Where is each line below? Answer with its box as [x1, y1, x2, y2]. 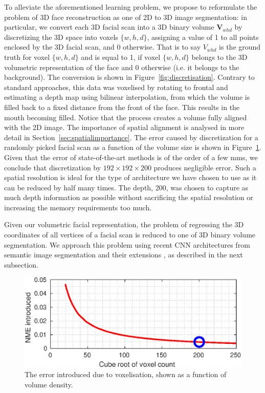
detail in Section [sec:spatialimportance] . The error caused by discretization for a [4, 132, 258, 142]
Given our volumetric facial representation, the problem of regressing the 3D [4, 219, 244, 230]
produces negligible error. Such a [153, 162, 256, 172]
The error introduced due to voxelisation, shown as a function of [25, 369, 227, 380]
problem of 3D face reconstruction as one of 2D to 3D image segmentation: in [4, 11, 247, 22]
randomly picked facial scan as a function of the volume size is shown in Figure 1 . [4, 142, 261, 152]
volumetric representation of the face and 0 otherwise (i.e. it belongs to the [4, 61, 239, 72]
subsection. [4, 259, 39, 270]
